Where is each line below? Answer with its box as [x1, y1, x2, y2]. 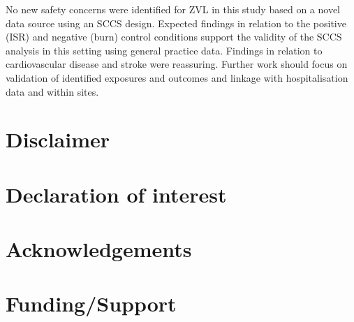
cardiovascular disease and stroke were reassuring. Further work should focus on [6, 57, 348, 71]
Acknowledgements [6, 235, 192, 263]
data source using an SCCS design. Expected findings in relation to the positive [6, 15, 346, 30]
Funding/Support [6, 289, 177, 318]
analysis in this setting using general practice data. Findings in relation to [6, 43, 323, 57]
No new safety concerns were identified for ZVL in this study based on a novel [6, 2, 340, 16]
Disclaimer [6, 125, 110, 154]
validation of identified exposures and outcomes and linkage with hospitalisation [6, 70, 348, 85]
